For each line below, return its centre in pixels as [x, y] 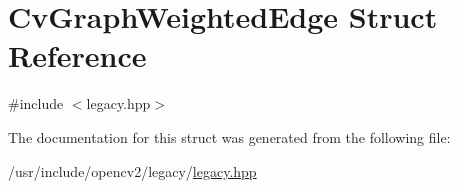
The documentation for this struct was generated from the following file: [229, 136]
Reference [77, 55]
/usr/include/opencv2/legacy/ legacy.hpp [132, 170]
